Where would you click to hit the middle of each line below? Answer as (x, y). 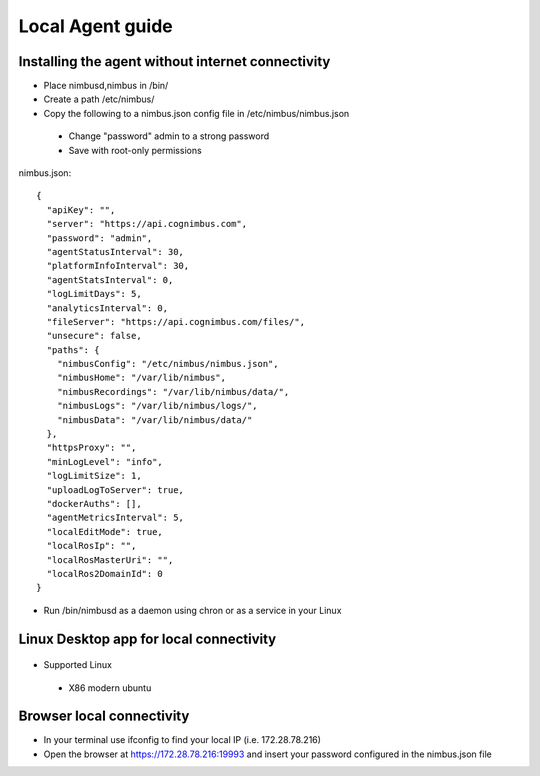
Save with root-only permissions (135, 150)
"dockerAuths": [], (94, 503)
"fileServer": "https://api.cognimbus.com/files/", (175, 321)
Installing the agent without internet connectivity (174, 61)
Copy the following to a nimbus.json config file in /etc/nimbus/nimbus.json (196, 113)
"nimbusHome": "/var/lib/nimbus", (141, 378)
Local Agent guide (96, 26)
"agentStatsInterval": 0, (110, 279)
